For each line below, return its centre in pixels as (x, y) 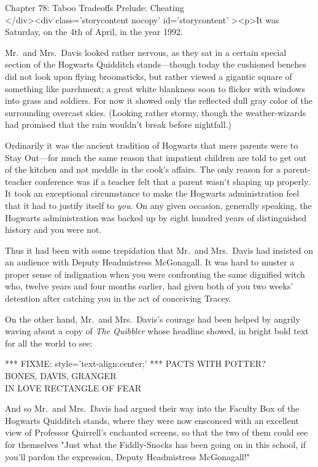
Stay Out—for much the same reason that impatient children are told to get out (156, 157)
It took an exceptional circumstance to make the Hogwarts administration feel (152, 193)
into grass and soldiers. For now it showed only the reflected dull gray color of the (159, 100)
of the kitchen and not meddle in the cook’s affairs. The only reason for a (143, 169)
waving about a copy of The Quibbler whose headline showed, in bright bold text (157, 331)
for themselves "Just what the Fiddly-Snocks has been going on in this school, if (155, 444)
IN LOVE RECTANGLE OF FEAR (73, 387)
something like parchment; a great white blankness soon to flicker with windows (155, 88)
